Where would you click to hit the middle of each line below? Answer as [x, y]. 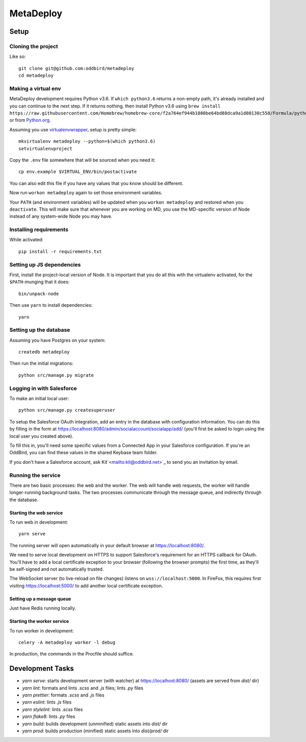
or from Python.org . [30, 120]
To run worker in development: [42, 631]
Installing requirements [39, 230]
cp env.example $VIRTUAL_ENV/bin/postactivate [78, 172]
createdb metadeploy [44, 352]
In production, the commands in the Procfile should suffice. [72, 654]
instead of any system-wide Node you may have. [61, 216]
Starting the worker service [39, 621]
